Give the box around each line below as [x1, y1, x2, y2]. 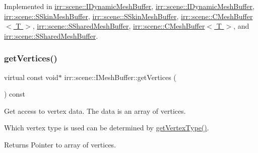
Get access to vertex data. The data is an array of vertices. [4, 105, 186, 116]
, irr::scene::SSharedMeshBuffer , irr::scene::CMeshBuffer [32, 21, 205, 31]
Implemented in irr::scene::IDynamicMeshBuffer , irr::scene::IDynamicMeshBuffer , [4, 1, 254, 11]
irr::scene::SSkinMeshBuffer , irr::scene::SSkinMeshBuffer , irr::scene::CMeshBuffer [4, 11, 253, 21]
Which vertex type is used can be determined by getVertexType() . [4, 122, 209, 133]
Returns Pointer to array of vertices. [4, 139, 116, 149]
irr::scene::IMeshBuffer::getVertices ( [64, 71, 176, 82]
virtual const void [4, 71, 58, 82]
